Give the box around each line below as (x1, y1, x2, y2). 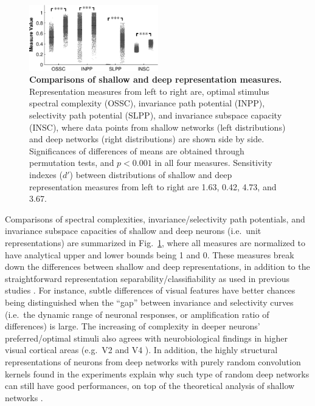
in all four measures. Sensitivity (154, 156, 272, 169)
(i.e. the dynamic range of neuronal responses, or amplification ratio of (5, 308, 269, 320)
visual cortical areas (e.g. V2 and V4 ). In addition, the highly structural (5, 343, 278, 356)
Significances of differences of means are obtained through (29, 144, 244, 157)
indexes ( (29, 168, 63, 181)
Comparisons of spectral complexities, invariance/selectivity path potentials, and (5, 212, 305, 225)
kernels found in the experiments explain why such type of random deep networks (5, 367, 310, 380)
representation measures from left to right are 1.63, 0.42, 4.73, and (29, 180, 277, 193)
